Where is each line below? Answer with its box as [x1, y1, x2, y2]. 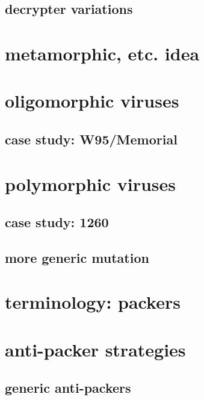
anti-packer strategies [5, 337, 186, 361]
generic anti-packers [5, 378, 131, 397]
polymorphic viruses [5, 171, 176, 196]
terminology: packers [5, 289, 181, 314]
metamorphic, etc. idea [5, 40, 200, 65]
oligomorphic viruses [5, 88, 179, 113]
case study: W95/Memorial [5, 129, 178, 148]
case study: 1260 [5, 213, 109, 231]
